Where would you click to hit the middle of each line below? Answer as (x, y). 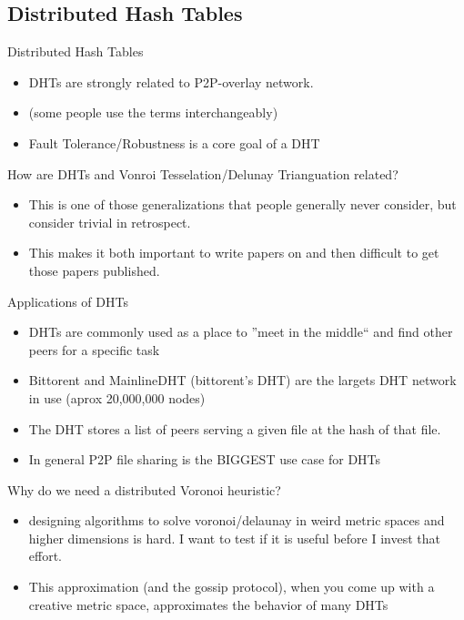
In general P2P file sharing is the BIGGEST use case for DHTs (205, 459)
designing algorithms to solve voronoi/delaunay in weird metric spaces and (237, 520)
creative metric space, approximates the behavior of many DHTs (208, 604)
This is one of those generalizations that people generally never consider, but (242, 204)
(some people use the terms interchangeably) (153, 112)
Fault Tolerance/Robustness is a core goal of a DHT (174, 142)
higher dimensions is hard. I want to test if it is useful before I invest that (234, 538)
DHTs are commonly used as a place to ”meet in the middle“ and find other (241, 332)
